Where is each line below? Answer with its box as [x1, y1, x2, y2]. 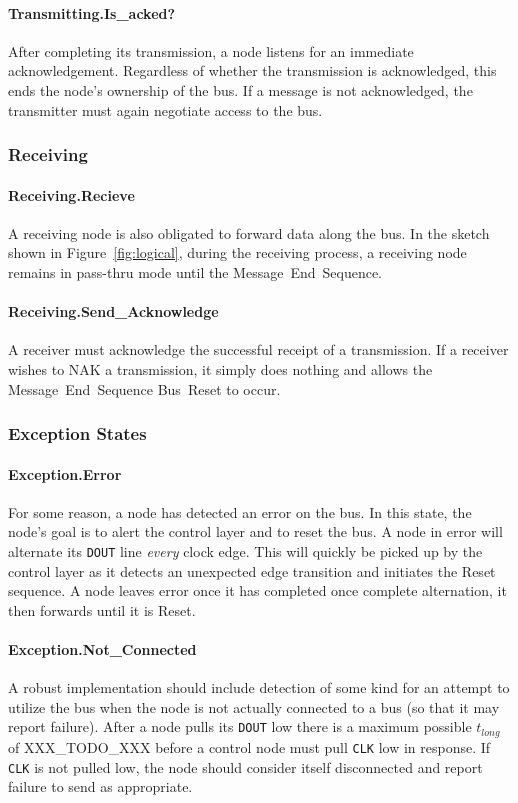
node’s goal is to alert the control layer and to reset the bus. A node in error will [8, 521, 503, 542]
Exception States [8, 421, 147, 446]
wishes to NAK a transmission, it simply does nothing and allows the [8, 358, 433, 379]
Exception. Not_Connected [8, 639, 197, 660]
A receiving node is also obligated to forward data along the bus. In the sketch [8, 222, 490, 243]
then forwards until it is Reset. [8, 599, 196, 620]
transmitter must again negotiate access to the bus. [8, 99, 323, 120]
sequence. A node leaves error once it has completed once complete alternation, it [8, 580, 507, 601]
